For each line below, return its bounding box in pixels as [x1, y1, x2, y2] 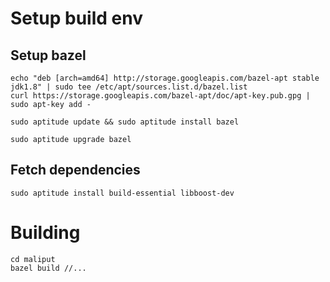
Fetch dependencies [10, 162, 141, 179]
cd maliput [10, 254, 56, 264]
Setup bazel [10, 47, 87, 64]
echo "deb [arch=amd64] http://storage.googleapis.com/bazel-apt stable [10, 73, 320, 83]
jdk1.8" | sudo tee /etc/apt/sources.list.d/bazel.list [10, 82, 248, 92]
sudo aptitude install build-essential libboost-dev [10, 188, 235, 198]
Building [10, 222, 81, 244]
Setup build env [10, 7, 143, 30]
